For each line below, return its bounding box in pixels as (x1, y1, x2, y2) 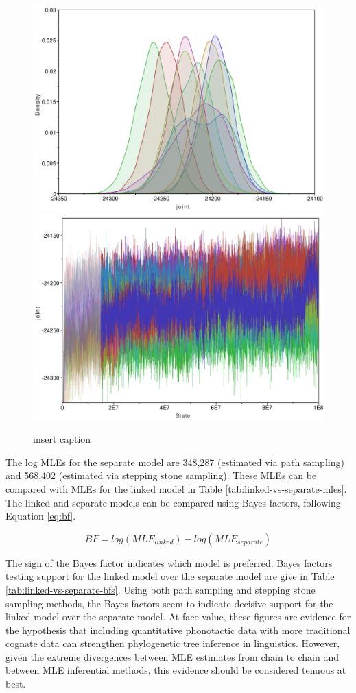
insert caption (33, 432, 91, 446)
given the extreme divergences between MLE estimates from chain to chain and (5, 649, 340, 664)
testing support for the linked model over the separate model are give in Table (5, 569, 335, 583)
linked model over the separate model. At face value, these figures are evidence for (5, 609, 351, 624)
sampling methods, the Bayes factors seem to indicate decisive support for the (5, 596, 333, 610)
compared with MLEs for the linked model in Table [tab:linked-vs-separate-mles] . (5, 481, 347, 496)
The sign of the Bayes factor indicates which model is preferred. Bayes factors (5, 555, 333, 570)
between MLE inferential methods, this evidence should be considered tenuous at (5, 663, 346, 677)
